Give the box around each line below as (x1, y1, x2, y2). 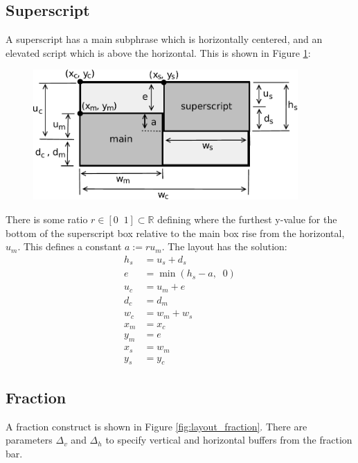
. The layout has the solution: (161, 239, 287, 254)
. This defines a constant (17, 239, 122, 254)
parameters (6, 433, 53, 447)
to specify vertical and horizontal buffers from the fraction (105, 433, 352, 447)
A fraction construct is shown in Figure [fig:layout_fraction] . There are (6, 419, 307, 433)
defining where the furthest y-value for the (157, 212, 337, 227)
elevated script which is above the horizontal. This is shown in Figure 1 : (6, 45, 311, 60)
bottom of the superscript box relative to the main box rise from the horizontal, (6, 225, 345, 240)
